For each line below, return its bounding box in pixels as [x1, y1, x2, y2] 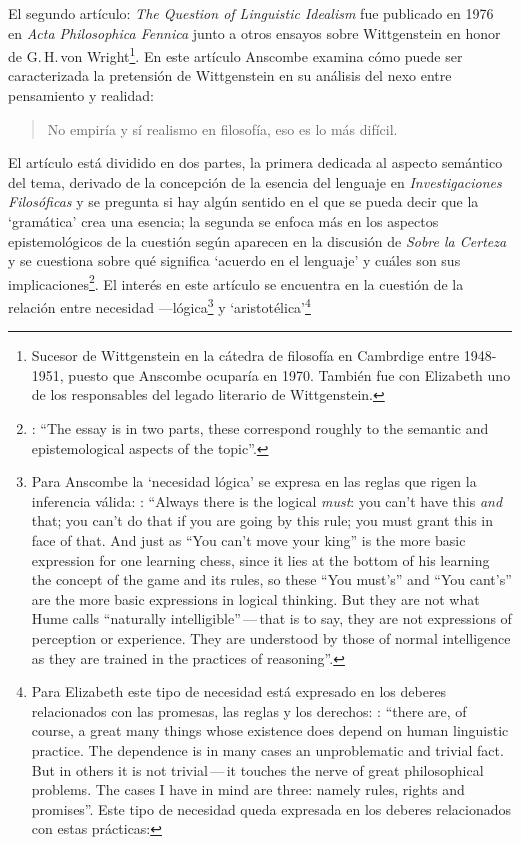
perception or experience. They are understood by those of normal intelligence [31, 628, 511, 648]
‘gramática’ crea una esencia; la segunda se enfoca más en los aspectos [8, 211, 439, 231]
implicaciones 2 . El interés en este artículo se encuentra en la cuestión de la [8, 270, 464, 294]
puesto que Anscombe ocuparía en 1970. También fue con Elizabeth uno [68, 364, 511, 385]
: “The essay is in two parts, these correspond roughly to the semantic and [31, 418, 489, 439]
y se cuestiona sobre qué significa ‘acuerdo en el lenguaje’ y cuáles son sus [8, 250, 461, 271]
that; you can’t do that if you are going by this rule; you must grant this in [31, 510, 494, 531]
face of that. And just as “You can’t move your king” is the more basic [31, 530, 466, 551]
